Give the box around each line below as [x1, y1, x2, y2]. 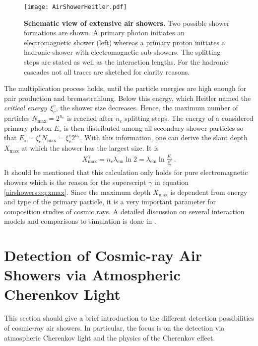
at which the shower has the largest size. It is [21, 143, 159, 153]
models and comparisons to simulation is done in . [4, 216, 156, 226]
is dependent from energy [170, 186, 248, 197]
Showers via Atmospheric [4, 264, 181, 285]
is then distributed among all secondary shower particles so [64, 122, 244, 133]
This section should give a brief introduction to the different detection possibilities [4, 313, 254, 323]
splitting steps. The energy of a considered [125, 113, 254, 123]
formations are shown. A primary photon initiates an [24, 27, 185, 38]
